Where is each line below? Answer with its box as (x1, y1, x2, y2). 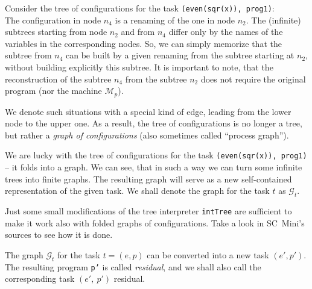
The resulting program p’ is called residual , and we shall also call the (5, 260, 261, 273)
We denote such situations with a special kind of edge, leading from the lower (5, 105, 291, 117)
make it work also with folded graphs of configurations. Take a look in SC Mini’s (5, 216, 305, 229)
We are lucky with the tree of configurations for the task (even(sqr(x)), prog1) (5, 149, 307, 161)
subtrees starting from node (5, 25, 107, 38)
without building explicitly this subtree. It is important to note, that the (5, 61, 273, 73)
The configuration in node (5, 13, 101, 26)
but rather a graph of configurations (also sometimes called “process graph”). (5, 128, 289, 141)
